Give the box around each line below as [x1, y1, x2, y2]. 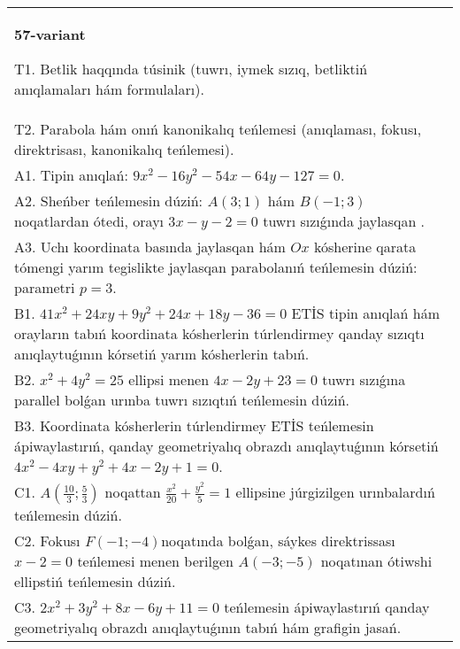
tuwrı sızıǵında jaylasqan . [263, 211, 425, 231]
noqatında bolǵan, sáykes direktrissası [161, 530, 395, 551]
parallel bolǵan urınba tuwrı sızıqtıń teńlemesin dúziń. [14, 390, 350, 410]
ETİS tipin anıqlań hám [291, 303, 440, 323]
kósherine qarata [313, 236, 417, 257]
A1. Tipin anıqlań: [14, 165, 128, 185]
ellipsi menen [128, 369, 210, 390]
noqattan [104, 482, 161, 502]
